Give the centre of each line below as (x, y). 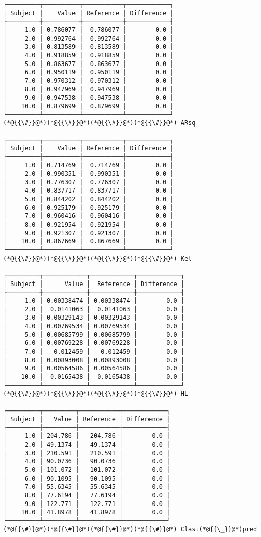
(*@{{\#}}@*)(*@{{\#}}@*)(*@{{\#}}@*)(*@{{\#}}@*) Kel (98, 258)
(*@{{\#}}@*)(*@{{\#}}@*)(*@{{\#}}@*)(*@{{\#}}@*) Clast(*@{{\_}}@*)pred (130, 529)
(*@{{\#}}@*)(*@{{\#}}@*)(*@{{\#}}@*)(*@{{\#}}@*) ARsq (99, 123)
